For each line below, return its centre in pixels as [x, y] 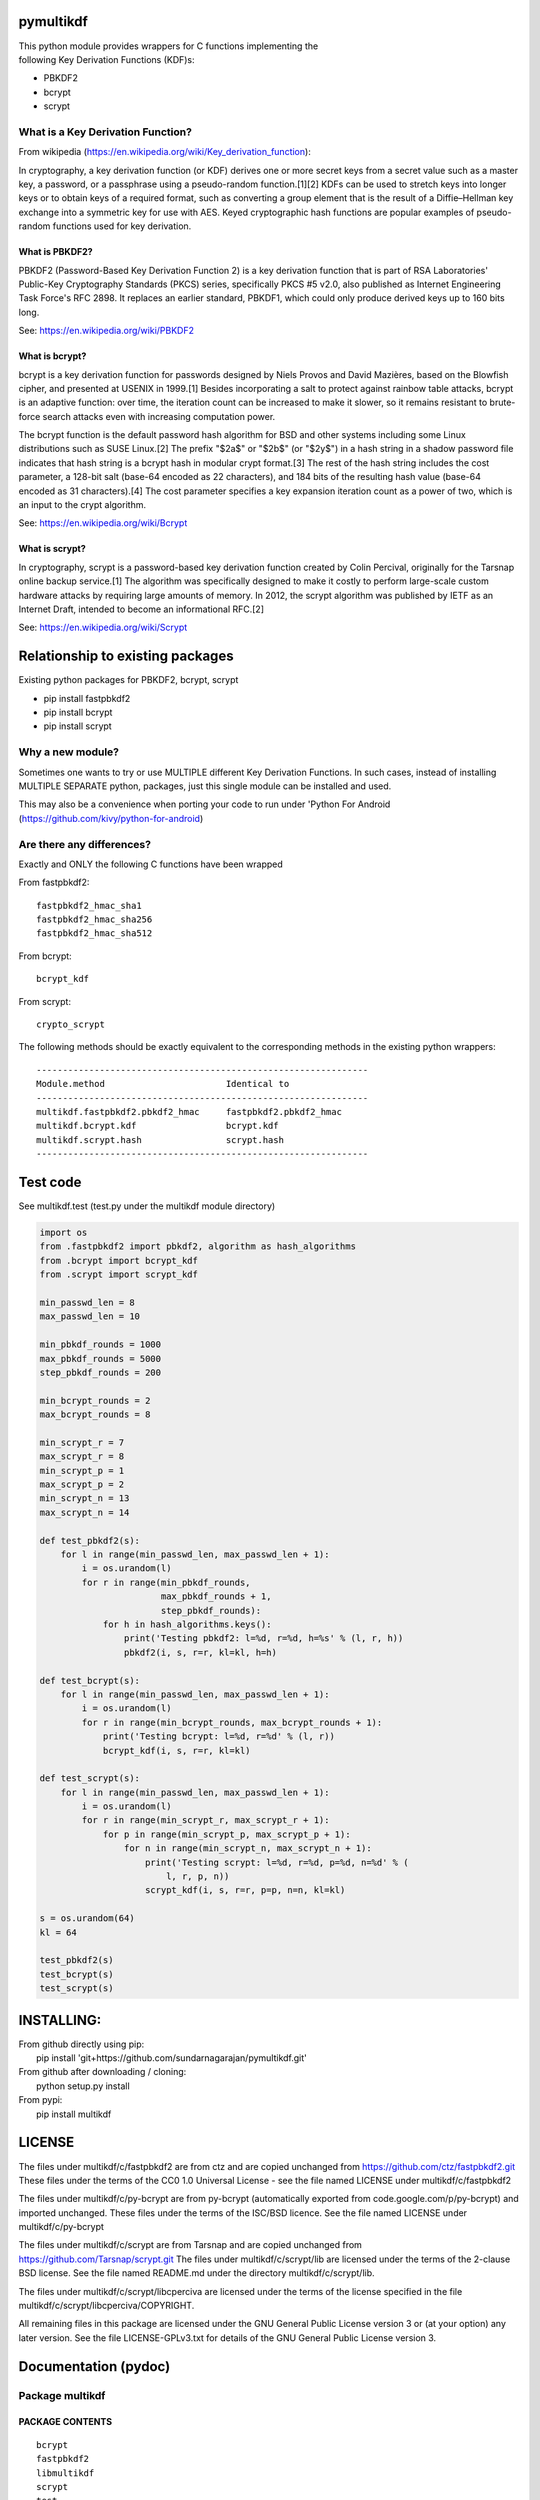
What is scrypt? [52, 549]
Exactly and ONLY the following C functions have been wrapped [151, 864]
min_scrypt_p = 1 [82, 1470]
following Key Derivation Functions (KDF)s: [106, 59]
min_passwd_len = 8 [87, 1302]
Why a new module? [69, 752]
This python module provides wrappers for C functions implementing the [168, 46]
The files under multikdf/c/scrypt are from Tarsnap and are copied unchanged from [190, 2245]
